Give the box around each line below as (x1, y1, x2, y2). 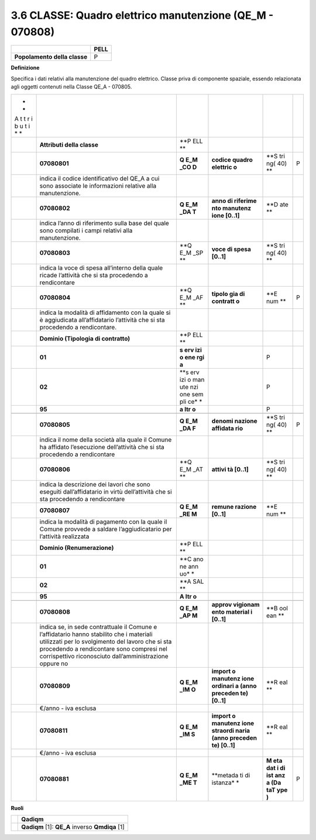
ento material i (211, 607, 253, 615)
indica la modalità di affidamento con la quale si (39, 308, 171, 317)
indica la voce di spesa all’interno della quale (39, 264, 163, 272)
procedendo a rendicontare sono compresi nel (39, 645, 168, 653)
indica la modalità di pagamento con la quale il (39, 518, 167, 526)
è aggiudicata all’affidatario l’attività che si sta (39, 315, 165, 324)
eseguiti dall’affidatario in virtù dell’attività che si (39, 487, 172, 495)
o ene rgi (179, 353, 205, 361)
